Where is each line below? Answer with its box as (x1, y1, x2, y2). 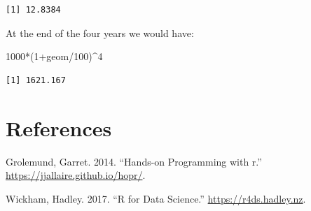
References (6, 113, 112, 142)
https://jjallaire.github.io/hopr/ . (6, 168, 146, 182)
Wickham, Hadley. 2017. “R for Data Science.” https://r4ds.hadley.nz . (6, 191, 306, 205)
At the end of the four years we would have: (6, 25, 194, 40)
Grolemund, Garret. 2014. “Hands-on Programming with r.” (6, 154, 262, 168)
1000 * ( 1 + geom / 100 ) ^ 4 (6, 49, 103, 64)
